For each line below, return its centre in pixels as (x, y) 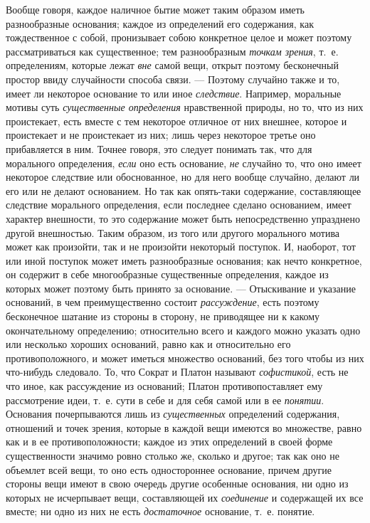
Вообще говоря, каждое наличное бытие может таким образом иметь (155, 9)
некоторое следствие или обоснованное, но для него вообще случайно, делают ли (183, 177)
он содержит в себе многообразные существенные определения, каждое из (167, 274)
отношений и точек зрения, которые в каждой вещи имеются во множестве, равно (184, 427)
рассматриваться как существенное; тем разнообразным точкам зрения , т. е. (172, 51)
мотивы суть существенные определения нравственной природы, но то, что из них (185, 107)
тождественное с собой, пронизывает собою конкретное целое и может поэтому (179, 37)
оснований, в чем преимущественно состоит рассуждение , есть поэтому (163, 302)
